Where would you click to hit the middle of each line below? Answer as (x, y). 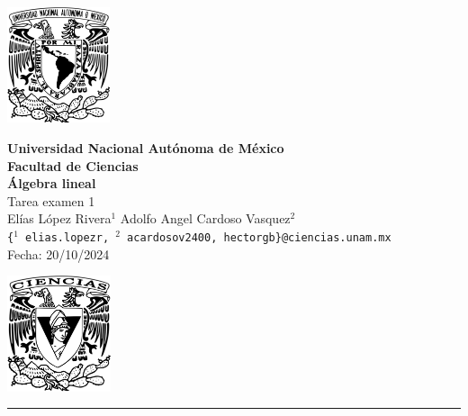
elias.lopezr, (67, 238)
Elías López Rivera (59, 218)
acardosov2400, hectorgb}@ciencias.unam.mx (259, 238)
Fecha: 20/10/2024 (58, 253)
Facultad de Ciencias (73, 165)
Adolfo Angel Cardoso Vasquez (205, 218)
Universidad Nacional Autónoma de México (146, 148)
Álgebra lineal (52, 183)
